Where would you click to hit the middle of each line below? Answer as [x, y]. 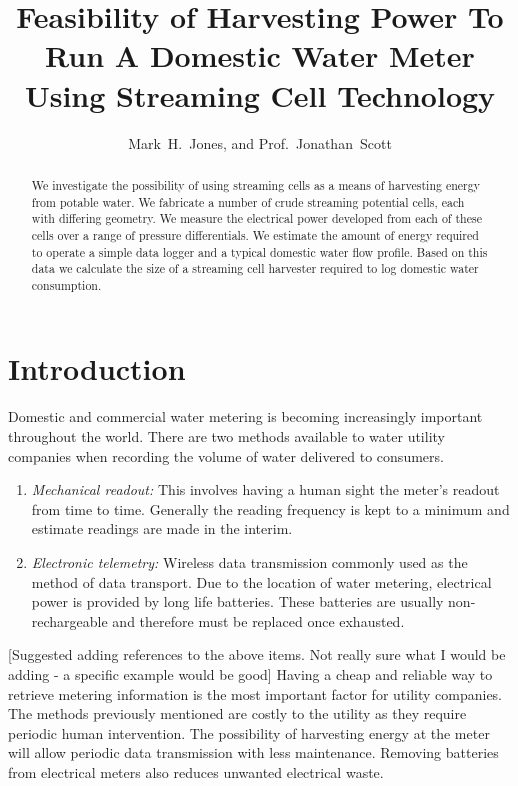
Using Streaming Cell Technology [260, 94]
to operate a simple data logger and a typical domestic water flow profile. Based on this [259, 251]
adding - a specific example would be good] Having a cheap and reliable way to [250, 673]
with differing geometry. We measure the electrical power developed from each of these [256, 218]
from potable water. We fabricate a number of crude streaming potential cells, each [248, 201]
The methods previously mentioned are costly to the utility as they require [237, 713]
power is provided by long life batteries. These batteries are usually [237, 601]
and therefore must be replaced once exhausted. [258, 620]
